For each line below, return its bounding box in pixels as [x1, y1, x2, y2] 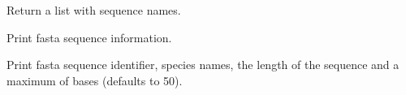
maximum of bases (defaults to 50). [6, 71, 183, 89]
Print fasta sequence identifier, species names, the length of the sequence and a [6, 56, 400, 73]
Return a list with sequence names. [6, 2, 181, 18]
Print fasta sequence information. [6, 28, 172, 45]
